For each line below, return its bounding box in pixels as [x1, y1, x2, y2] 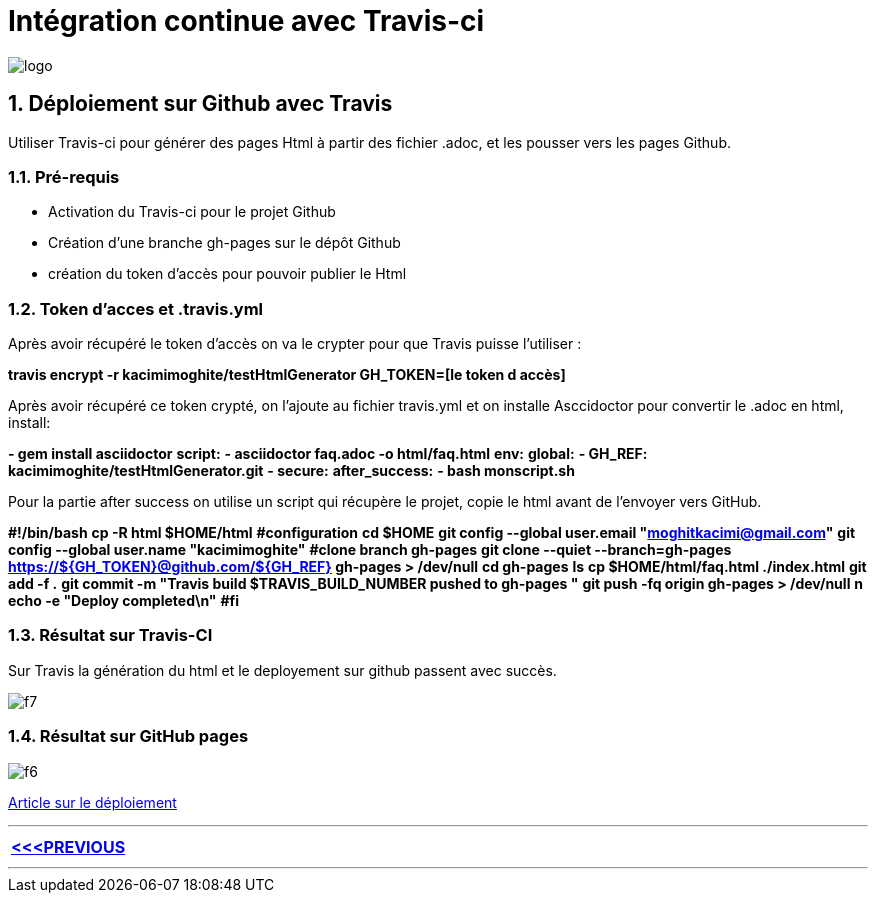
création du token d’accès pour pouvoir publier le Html [48, 265, 407, 283]
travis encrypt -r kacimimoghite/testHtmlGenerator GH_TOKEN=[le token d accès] [8, 366, 566, 384]
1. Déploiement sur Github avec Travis [8, 91, 393, 117]
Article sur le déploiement [8, 793, 177, 811]
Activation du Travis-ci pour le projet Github [48, 203, 336, 221]
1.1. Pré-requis [8, 166, 120, 187]
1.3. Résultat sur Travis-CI [8, 625, 213, 646]
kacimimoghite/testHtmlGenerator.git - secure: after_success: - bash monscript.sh [8, 462, 575, 480]
